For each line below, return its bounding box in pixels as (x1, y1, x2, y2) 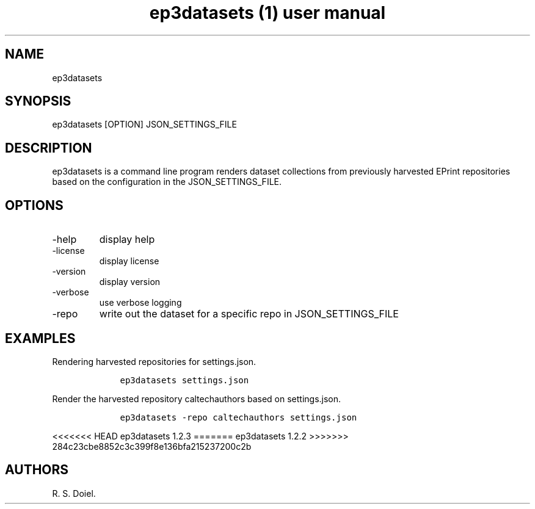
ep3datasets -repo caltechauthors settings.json (120, 412, 357, 422)
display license (99, 256, 159, 267)
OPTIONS (5, 197, 64, 213)
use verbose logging (99, 297, 182, 308)
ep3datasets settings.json (120, 375, 249, 385)
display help (99, 233, 155, 246)
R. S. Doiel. (52, 488, 96, 499)
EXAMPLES (5, 330, 76, 346)
